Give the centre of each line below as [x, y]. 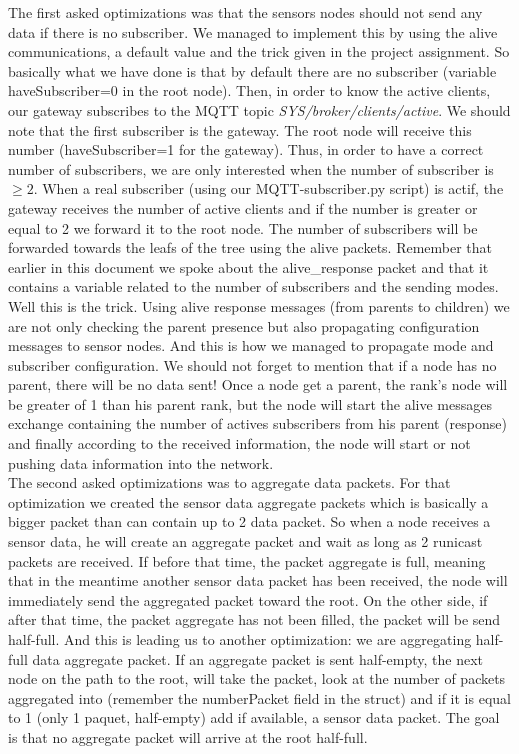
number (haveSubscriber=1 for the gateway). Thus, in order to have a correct [246, 149]
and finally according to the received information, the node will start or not [239, 443]
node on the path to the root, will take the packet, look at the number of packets [257, 678]
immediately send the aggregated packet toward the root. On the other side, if [248, 599]
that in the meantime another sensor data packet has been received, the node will [258, 580]
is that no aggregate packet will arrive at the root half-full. [188, 736]
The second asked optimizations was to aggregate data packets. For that [229, 482]
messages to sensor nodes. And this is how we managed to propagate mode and [251, 345]
